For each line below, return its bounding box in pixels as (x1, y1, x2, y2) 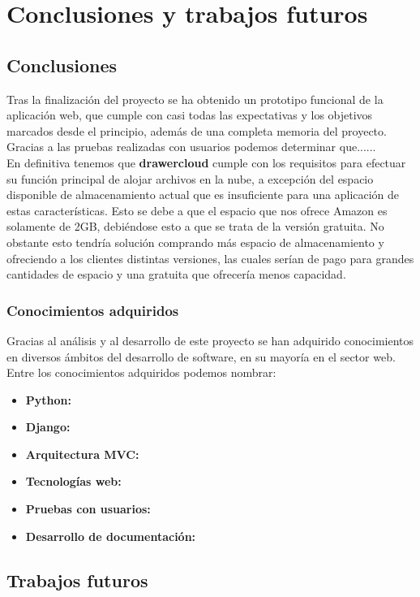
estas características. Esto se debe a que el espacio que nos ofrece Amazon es (6, 201, 388, 218)
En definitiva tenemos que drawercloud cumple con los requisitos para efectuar (6, 154, 406, 171)
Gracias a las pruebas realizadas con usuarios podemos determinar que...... (6, 138, 376, 155)
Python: (25, 391, 71, 408)
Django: (25, 418, 71, 435)
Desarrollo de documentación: (25, 527, 196, 544)
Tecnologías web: (25, 473, 122, 490)
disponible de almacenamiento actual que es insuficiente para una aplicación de (6, 186, 400, 203)
